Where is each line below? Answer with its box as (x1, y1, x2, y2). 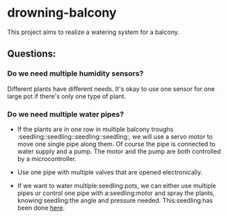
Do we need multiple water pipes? (7, 109, 124, 119)
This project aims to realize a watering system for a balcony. (7, 28, 179, 36)
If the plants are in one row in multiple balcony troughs (17, 125, 174, 133)
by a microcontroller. (17, 154, 76, 162)
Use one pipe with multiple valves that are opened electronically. (17, 168, 203, 176)
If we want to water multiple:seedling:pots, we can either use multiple (17, 181, 217, 190)
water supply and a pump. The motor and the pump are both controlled (17, 147, 221, 156)
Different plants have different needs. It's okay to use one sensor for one (7, 85, 215, 93)
